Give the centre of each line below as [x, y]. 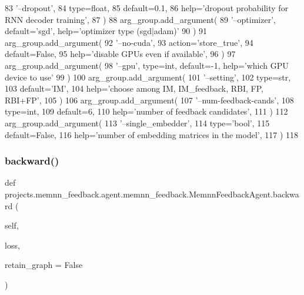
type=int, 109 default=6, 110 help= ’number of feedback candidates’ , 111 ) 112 [146, 111]
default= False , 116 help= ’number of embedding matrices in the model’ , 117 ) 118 [152, 134]
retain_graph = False [44, 265]
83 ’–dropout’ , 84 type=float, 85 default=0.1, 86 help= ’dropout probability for [147, 8]
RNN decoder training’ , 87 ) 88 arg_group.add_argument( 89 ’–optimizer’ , [140, 19]
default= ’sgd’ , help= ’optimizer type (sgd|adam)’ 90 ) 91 [106, 31]
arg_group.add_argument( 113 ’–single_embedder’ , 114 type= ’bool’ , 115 [137, 123]
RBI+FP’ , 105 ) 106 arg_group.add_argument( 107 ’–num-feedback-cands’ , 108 [149, 100]
